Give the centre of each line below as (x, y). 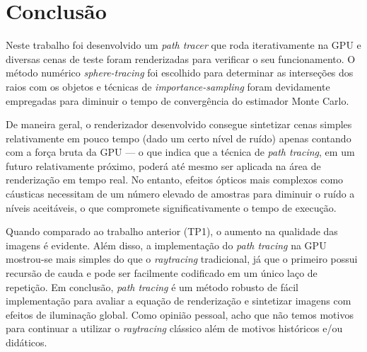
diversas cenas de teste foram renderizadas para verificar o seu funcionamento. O (181, 58)
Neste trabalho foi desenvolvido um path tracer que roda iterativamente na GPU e (183, 45)
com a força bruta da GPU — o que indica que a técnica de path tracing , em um (180, 152)
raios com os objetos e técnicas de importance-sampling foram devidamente (168, 86)
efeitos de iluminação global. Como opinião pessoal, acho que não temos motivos (180, 314)
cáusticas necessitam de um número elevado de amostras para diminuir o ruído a (180, 194)
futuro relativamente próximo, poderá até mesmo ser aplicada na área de (163, 165)
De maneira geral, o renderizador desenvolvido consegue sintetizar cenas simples (179, 124)
